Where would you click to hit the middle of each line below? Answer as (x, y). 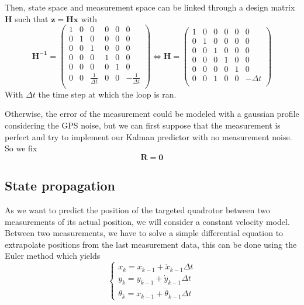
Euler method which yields (53, 256)
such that (32, 18)
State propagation (60, 186)
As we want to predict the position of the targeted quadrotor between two (137, 209)
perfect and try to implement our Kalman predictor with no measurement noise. (148, 136)
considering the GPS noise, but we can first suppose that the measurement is (143, 125)
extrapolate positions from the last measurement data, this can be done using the (151, 244)
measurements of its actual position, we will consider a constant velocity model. (147, 221)
